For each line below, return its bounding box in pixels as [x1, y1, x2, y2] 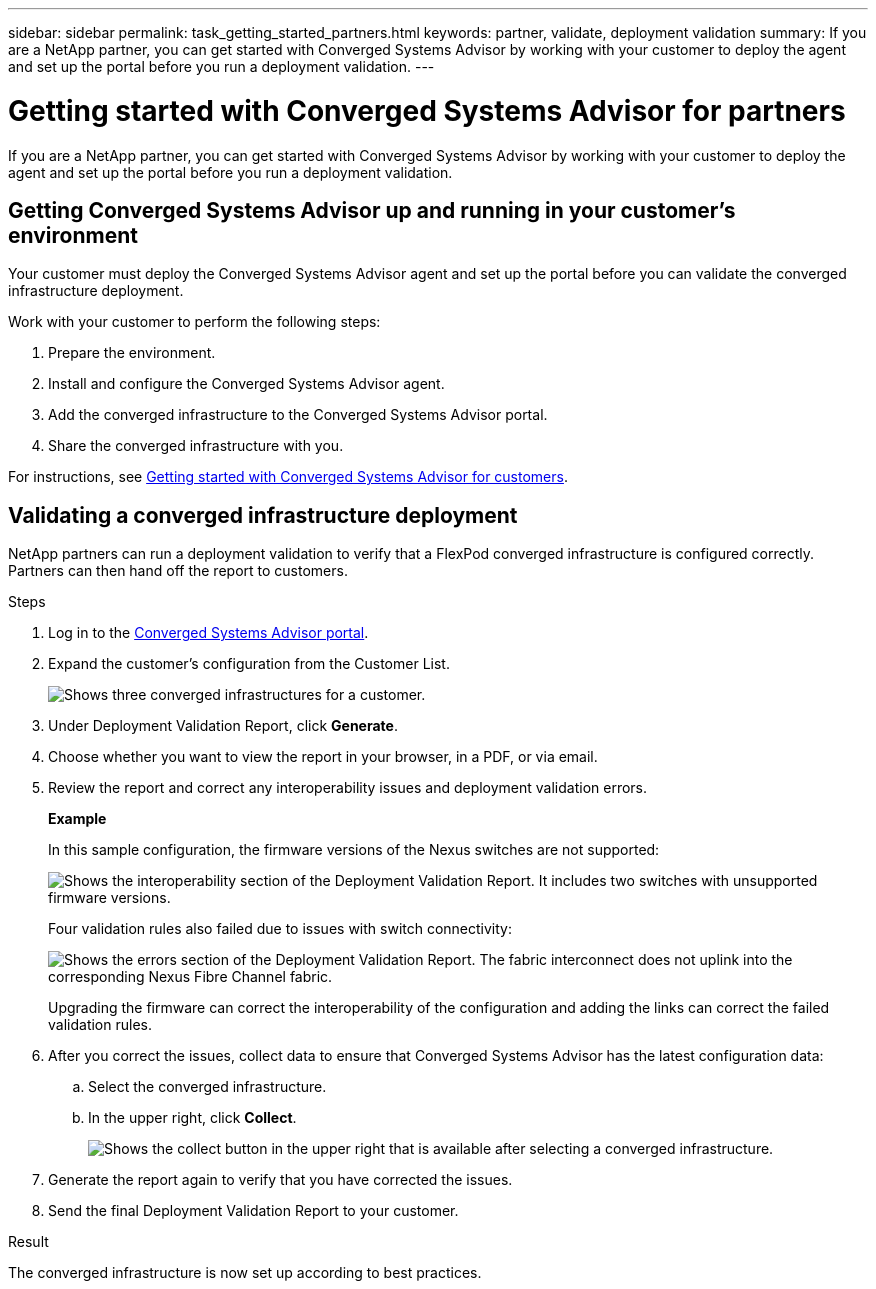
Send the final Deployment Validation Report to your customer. [48, 1202, 459, 1220]
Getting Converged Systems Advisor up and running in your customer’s [8, 197, 736, 223]
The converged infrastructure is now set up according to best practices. [8, 1264, 482, 1282]
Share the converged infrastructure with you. [48, 437, 344, 455]
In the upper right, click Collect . [88, 1109, 297, 1127]
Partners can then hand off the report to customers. [8, 562, 348, 580]
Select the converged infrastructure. [88, 1078, 327, 1096]
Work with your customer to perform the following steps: [8, 313, 381, 331]
